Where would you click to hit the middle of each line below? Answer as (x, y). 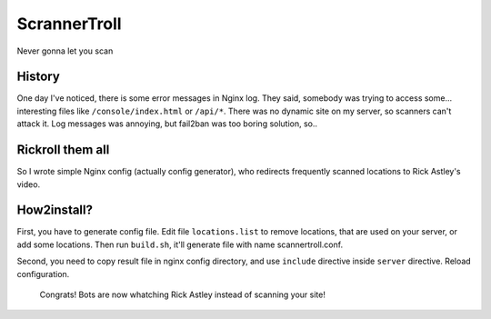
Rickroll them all (63, 150)
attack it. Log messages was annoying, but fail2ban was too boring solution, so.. (167, 124)
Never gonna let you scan (65, 51)
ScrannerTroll (69, 24)
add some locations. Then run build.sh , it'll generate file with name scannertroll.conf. (180, 244)
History (39, 77)
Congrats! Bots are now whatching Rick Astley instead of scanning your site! (183, 294)
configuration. (43, 274)
